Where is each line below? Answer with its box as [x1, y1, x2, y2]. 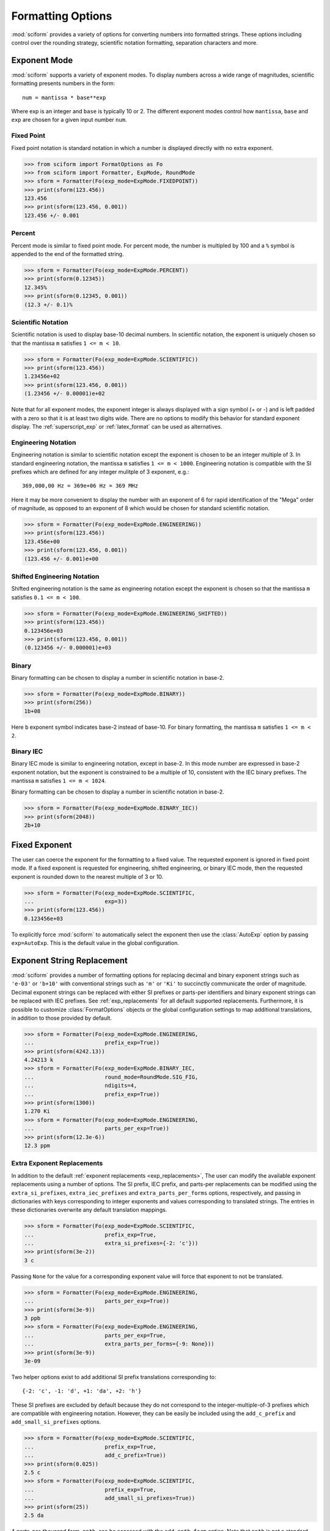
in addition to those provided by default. [11, 1014, 112, 1021]
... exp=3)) [24, 898, 128, 905]
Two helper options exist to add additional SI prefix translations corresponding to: [11, 1373, 216, 1380]
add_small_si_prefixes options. [11, 1418, 101, 1426]
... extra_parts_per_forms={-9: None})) [24, 1341, 215, 1347]
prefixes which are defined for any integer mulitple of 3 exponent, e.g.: [11, 468, 189, 475]
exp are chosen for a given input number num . [11, 116, 127, 124]
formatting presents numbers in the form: [11, 80, 116, 87]
